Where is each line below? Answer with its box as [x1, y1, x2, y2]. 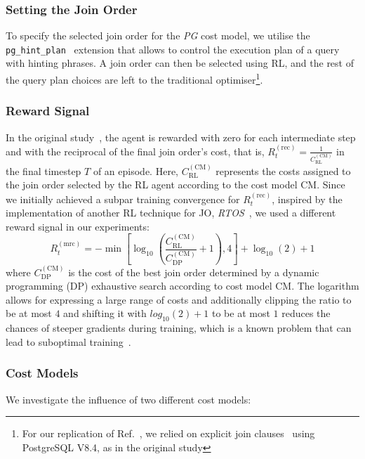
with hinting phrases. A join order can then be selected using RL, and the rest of [6, 56, 354, 70]
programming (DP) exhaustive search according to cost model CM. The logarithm [6, 278, 359, 293]
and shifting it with [63, 306, 147, 321]
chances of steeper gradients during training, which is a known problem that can [6, 321, 352, 335]
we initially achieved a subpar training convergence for [6, 191, 240, 206]
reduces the [281, 306, 331, 321]
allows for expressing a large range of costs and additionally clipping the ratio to [6, 292, 352, 306]
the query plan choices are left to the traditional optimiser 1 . [6, 70, 263, 86]
